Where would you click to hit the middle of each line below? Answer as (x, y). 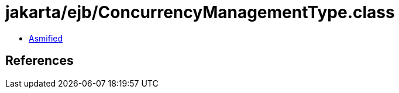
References (39, 61)
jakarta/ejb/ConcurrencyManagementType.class (200, 12)
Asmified (46, 38)
